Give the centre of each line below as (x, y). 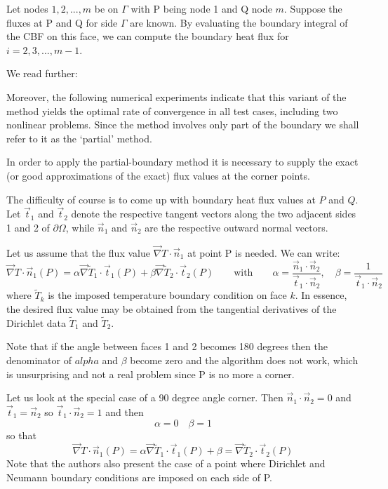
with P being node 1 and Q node (201, 8)
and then (125, 411)
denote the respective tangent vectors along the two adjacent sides (214, 214)
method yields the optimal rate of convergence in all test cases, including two (172, 110)
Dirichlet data (36, 322)
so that (21, 435)
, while (80, 227)
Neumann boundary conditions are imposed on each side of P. (139, 477)
